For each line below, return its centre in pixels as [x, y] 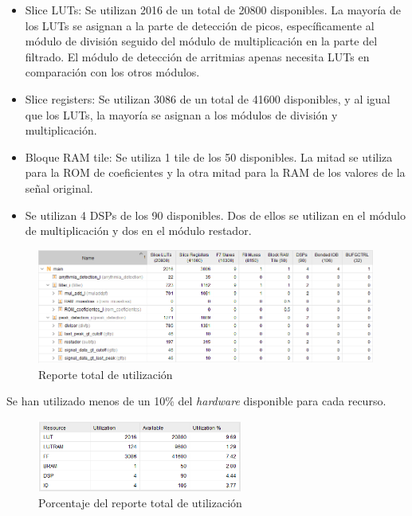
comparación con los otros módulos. [112, 72]
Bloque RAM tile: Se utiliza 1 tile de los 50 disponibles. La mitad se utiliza [209, 156]
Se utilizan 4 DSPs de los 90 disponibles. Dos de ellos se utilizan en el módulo [215, 215]
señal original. [59, 188]
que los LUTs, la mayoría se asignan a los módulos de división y [181, 114]
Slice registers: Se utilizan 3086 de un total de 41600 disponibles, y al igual [208, 98]
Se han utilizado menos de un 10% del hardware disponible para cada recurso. [196, 401]
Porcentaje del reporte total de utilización [140, 502]
